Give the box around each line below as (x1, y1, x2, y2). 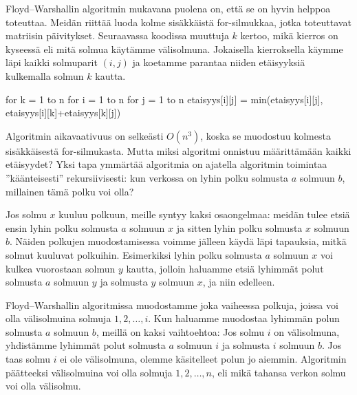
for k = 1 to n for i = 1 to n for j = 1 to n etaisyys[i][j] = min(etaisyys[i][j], (6, 92, 323, 106)
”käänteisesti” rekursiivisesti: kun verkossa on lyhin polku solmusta (6, 170, 289, 184)
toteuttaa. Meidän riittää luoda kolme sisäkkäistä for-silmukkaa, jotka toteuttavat (6, 14, 351, 29)
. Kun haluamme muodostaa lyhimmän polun (148, 311, 340, 325)
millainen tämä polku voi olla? (6, 184, 134, 198)
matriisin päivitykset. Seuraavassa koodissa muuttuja (6, 28, 229, 43)
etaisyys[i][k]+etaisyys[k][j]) (6, 105, 121, 120)
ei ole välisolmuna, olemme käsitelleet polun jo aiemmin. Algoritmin (60, 352, 347, 366)
